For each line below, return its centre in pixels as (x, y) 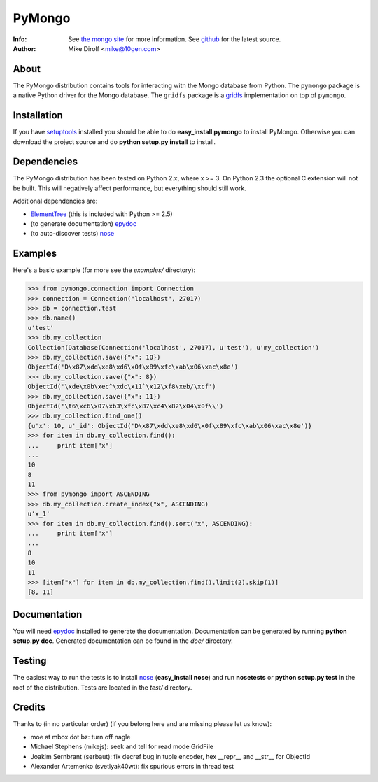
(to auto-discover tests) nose (72, 234)
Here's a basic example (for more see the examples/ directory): (104, 270)
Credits (29, 708)
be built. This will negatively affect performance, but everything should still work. (129, 188)
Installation (38, 115)
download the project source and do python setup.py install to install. (114, 142)
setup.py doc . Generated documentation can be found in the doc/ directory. (123, 641)
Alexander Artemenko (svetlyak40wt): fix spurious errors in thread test (132, 767)
